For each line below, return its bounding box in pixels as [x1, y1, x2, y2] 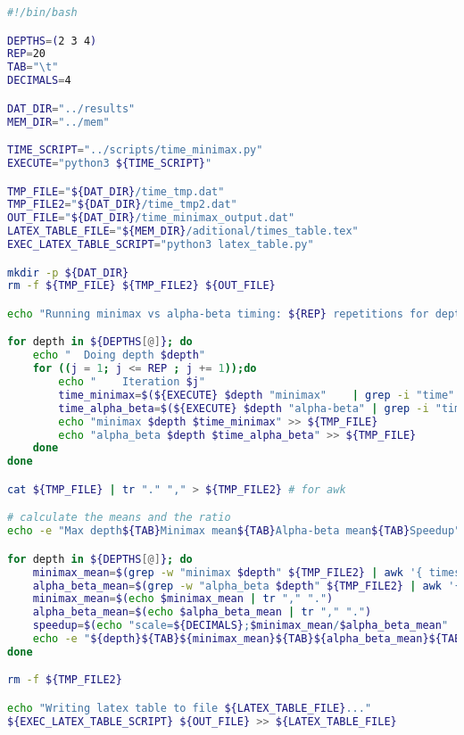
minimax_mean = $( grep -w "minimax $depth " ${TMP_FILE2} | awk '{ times [32, 566, 461, 579]
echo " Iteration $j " [58, 376, 205, 389]
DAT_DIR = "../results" [7, 102, 136, 115]
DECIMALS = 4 [7, 74, 71, 87]
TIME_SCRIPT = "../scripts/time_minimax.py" [7, 144, 263, 157]
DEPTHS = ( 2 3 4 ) [7, 34, 97, 47]
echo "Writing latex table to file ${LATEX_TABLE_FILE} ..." [7, 702, 372, 714]
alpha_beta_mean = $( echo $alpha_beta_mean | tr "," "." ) [32, 606, 372, 619]
